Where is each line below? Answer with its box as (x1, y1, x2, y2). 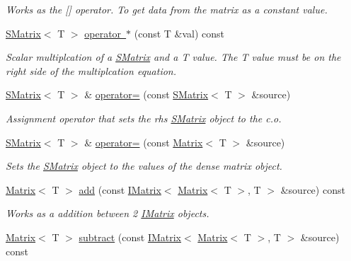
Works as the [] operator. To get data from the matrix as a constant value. (6, 2, 328, 16)
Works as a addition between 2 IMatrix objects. (6, 206, 209, 221)
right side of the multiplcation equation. (6, 63, 177, 78)
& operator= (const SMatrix (84, 87, 209, 102)
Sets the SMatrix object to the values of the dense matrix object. (6, 158, 282, 173)
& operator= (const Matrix (84, 134, 203, 149)
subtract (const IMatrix (79, 229, 182, 244)
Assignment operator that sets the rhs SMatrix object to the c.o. (6, 110, 282, 125)
